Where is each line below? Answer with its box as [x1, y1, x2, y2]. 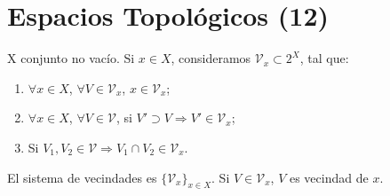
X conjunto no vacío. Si [7, 49, 135, 67]
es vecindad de [289, 168, 369, 186]
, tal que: [299, 49, 349, 67]
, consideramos [171, 49, 251, 67]
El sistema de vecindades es [7, 168, 157, 186]
